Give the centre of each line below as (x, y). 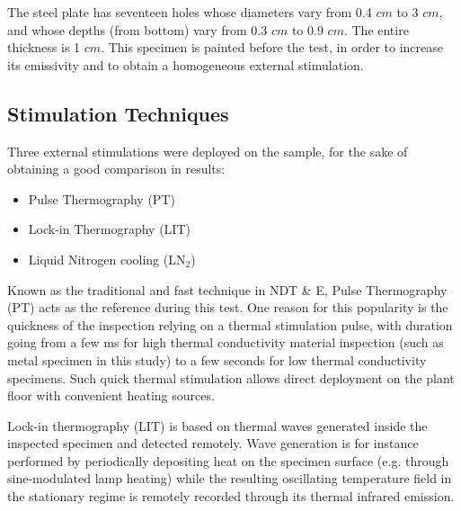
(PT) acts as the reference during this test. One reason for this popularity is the (228, 307)
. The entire (376, 29)
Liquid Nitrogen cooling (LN (107, 259)
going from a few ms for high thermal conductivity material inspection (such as (226, 342)
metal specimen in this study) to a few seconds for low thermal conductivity (217, 359)
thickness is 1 (44, 47)
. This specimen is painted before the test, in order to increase (272, 47)
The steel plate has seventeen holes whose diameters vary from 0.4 (190, 12)
